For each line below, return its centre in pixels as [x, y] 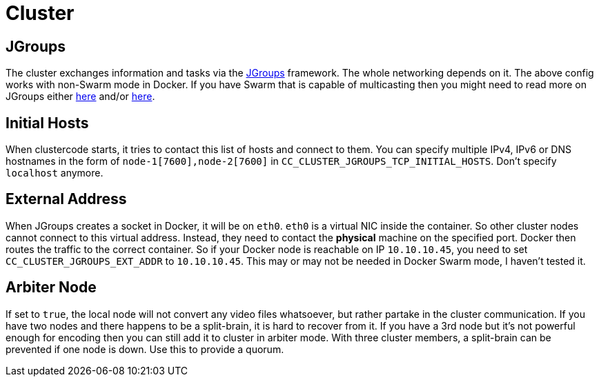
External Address [66, 199]
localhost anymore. [55, 173]
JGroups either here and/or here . [80, 97]
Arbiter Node [51, 288]
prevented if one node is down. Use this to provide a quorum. [145, 349]
